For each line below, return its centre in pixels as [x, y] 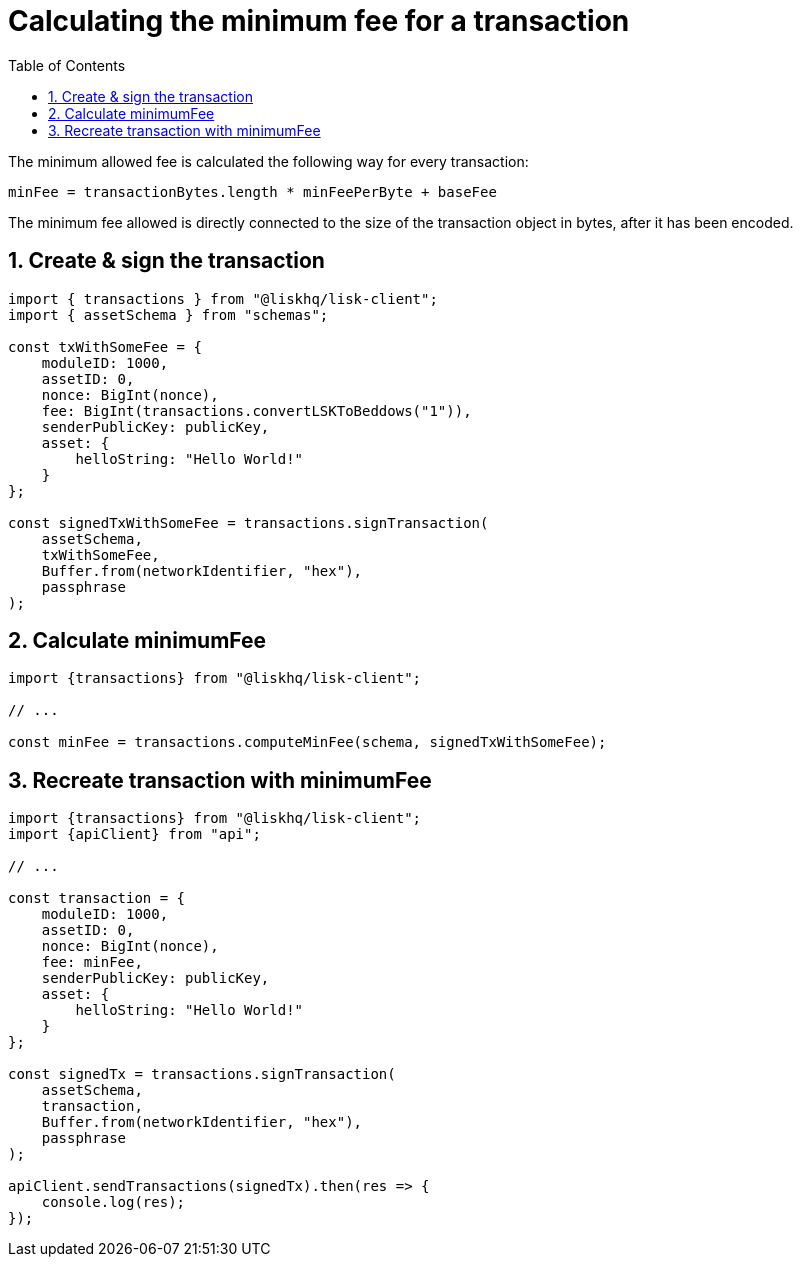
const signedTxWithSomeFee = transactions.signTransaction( [248, 522]
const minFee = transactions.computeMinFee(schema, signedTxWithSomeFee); [307, 742]
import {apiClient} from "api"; [134, 834]
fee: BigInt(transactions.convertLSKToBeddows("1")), [256, 410]
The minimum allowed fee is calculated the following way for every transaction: [268, 161]
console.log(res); [113, 1202]
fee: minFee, [92, 962]
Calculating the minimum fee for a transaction [319, 21]
